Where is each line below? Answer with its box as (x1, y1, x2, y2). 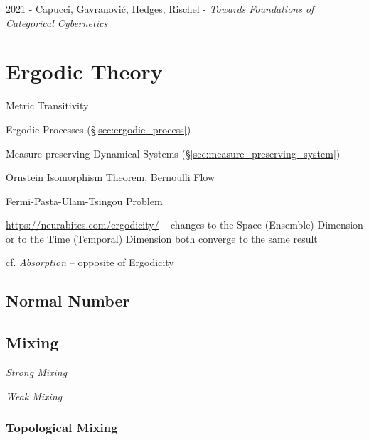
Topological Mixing (6, 419, 118, 436)
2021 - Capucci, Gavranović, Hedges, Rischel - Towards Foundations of (6, 1, 314, 16)
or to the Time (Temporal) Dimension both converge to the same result (6, 231, 318, 246)
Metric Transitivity (6, 98, 89, 113)
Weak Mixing (6, 388, 63, 403)
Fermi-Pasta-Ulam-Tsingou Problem (6, 193, 163, 208)
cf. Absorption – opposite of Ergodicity (6, 255, 174, 270)
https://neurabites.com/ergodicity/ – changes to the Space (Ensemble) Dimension (6, 217, 363, 232)
